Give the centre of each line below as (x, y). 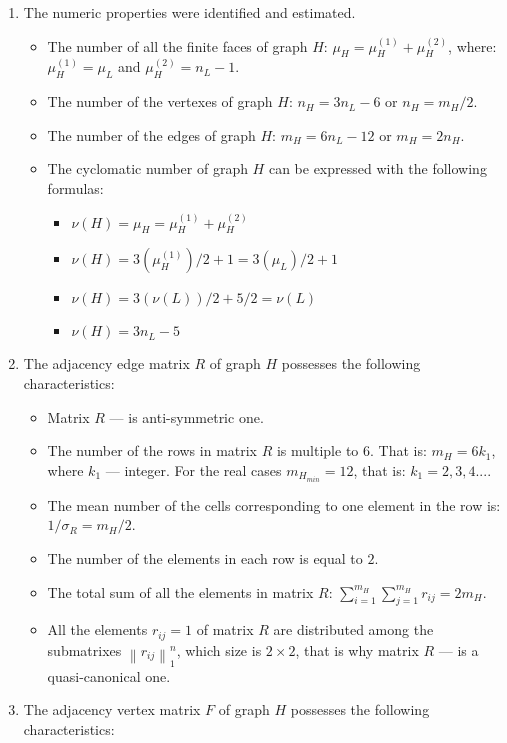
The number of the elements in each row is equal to (205, 558)
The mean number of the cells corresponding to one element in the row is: (274, 504)
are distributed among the (353, 629)
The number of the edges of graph (151, 134)
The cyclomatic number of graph (147, 168)
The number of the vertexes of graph (160, 101)
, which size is (219, 649)
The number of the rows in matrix (152, 450)
